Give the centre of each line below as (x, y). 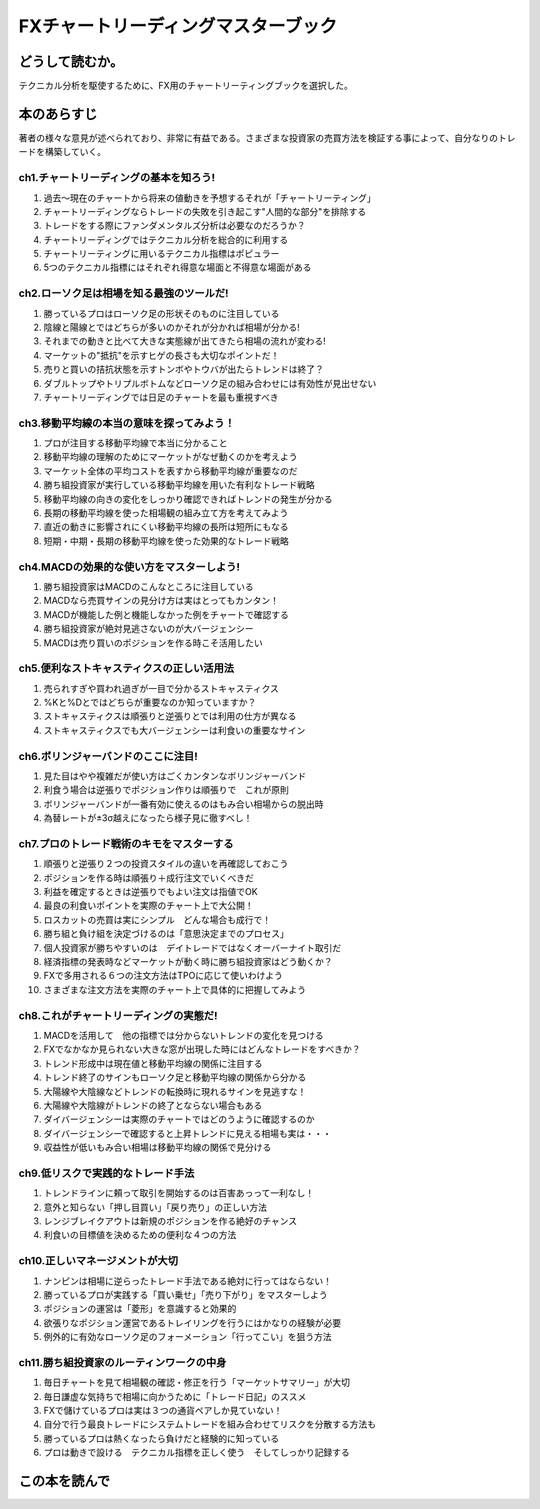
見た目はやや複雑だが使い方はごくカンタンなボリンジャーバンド (175, 776)
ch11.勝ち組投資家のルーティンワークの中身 (122, 1362)
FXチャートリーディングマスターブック (178, 26)
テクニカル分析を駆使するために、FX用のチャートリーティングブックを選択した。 (186, 86)
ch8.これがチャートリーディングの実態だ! (118, 1015)
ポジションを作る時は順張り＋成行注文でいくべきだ (148, 877)
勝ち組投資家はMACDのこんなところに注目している (148, 586)
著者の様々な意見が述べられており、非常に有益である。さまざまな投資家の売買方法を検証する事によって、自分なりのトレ (267, 137)
